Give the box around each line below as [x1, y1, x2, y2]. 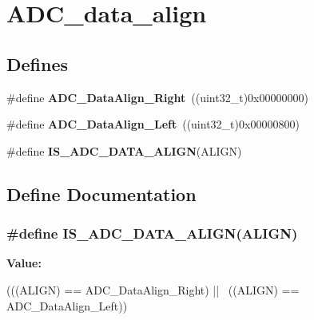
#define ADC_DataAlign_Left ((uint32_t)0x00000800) [6, 116, 300, 132]
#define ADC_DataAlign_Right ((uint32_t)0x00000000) [6, 89, 308, 105]
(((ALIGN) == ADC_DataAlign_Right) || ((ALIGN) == [6, 281, 300, 298]
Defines [6, 51, 69, 76]
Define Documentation [6, 181, 197, 206]
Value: [6, 255, 42, 271]
